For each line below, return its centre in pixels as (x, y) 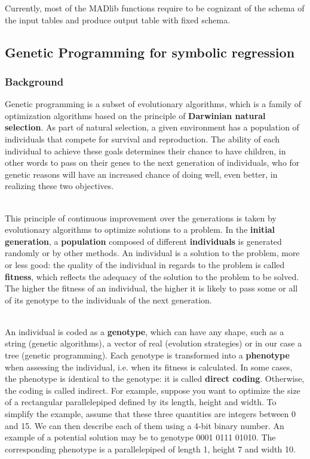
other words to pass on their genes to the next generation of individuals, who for (152, 162)
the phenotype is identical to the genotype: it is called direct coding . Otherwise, (155, 379)
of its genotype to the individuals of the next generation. (108, 300)
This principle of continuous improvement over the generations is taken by (141, 218)
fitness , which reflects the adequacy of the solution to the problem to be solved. (152, 276)
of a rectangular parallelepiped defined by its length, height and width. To (141, 402)
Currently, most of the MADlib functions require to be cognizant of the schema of (155, 8)
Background (34, 81)
